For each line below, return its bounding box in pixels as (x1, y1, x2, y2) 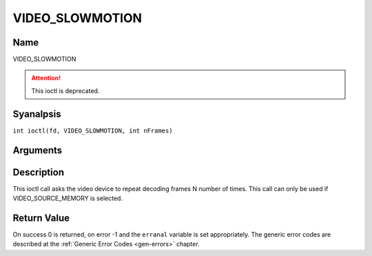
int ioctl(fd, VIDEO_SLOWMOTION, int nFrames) (12, 126, 173, 135)
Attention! (31, 74, 61, 82)
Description (12, 166, 65, 178)
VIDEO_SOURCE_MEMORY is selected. (12, 194, 123, 203)
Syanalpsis (12, 108, 61, 120)
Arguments (12, 144, 63, 156)
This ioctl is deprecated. (31, 86, 100, 95)
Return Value (12, 212, 70, 224)
